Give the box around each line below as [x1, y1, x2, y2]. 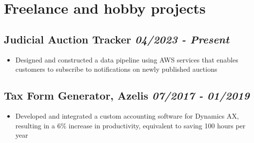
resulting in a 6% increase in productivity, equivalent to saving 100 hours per [15, 120, 246, 130]
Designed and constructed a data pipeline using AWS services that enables [15, 54, 238, 64]
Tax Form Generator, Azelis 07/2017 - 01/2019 [4, 88, 250, 103]
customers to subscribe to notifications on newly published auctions [15, 64, 217, 74]
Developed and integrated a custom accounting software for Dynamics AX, [15, 110, 239, 121]
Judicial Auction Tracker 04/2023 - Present [4, 31, 230, 46]
